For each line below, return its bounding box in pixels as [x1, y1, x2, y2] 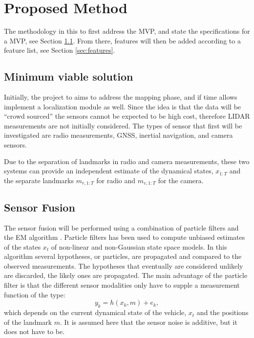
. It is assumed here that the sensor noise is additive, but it [60, 317, 237, 327]
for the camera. [158, 175, 204, 185]
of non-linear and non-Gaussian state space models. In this [51, 241, 227, 252]
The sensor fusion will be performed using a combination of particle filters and [4, 222, 239, 232]
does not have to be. [4, 326, 65, 337]
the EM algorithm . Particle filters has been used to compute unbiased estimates [4, 232, 245, 242]
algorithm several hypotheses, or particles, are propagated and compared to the [4, 251, 242, 261]
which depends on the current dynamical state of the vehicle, [4, 307, 187, 317]
